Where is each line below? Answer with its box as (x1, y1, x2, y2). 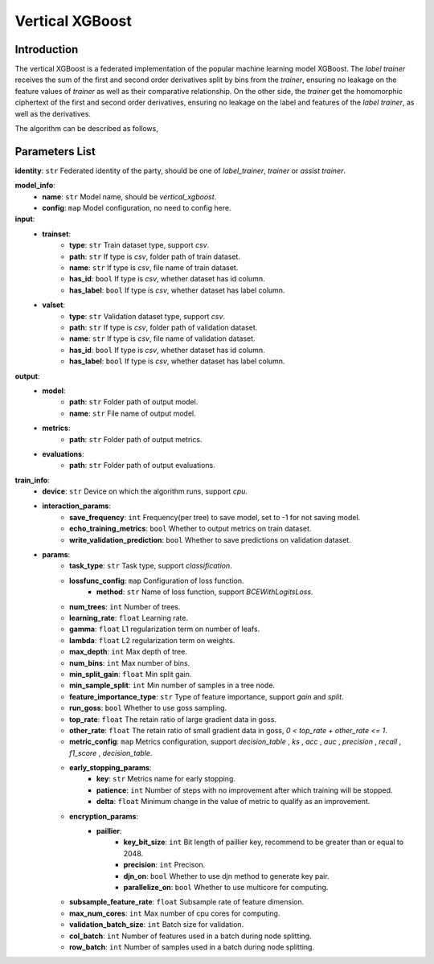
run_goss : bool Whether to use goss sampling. (69, 704, 227, 713)
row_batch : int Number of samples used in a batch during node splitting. (69, 941, 315, 952)
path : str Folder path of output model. (69, 397, 199, 407)
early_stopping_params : (69, 763, 152, 773)
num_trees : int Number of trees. (69, 601, 181, 611)
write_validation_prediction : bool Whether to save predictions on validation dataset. (69, 535, 351, 544)
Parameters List (14, 145, 96, 158)
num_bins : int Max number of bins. (69, 658, 190, 667)
